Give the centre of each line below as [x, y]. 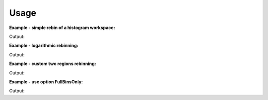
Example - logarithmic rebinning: [44, 46]
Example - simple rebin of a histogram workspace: [62, 28]
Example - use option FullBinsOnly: [46, 82]
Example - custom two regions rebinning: [53, 64]
